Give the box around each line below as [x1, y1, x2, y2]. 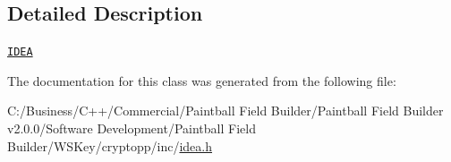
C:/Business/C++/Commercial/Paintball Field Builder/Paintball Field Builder [7, 101, 444, 120]
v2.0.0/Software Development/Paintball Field [7, 119, 256, 138]
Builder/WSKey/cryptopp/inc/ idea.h [7, 136, 213, 155]
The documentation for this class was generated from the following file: [7, 71, 396, 90]
